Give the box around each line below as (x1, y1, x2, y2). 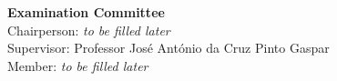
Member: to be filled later (7, 56, 148, 75)
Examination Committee (7, 3, 165, 21)
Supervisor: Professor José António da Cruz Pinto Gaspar (7, 38, 330, 57)
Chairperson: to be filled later (7, 20, 170, 39)
